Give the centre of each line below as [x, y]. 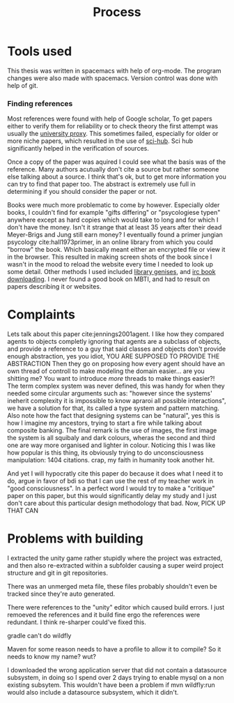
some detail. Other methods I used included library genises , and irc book [111, 272]
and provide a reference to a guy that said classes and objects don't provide [117, 349]
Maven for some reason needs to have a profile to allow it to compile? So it [114, 649]
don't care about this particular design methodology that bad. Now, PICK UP [117, 504]
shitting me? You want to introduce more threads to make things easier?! [111, 379]
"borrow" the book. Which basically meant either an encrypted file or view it [116, 250]
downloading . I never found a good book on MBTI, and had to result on [109, 279]
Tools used [40, 51]
